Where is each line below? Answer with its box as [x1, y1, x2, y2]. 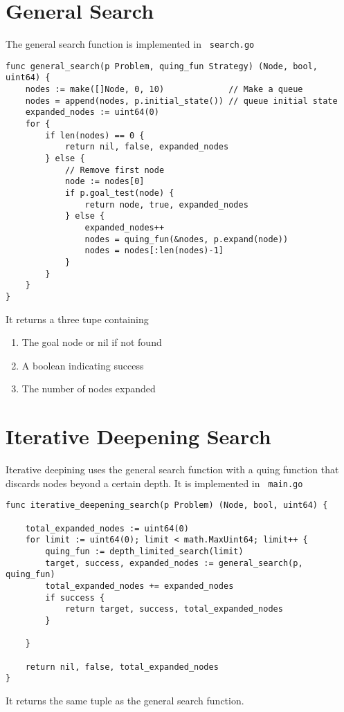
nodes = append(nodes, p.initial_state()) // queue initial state [25, 95, 338, 106]
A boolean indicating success [21, 358, 144, 372]
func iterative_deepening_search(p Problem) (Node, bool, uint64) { [6, 500, 328, 511]
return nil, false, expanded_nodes [64, 142, 229, 152]
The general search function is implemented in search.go [6, 37, 255, 51]
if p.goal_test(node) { [64, 188, 174, 198]
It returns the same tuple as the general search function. [6, 693, 244, 707]
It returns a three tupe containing [6, 311, 149, 326]
